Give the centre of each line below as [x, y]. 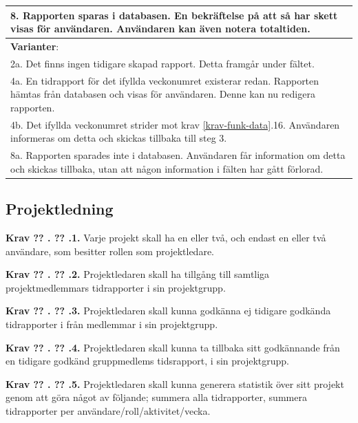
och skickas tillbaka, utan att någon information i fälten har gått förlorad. [167, 168]
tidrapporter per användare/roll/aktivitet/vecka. [108, 410]
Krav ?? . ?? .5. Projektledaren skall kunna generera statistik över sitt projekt [175, 383]
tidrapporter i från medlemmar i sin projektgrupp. [112, 324]
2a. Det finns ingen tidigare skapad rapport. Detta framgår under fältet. [162, 63]
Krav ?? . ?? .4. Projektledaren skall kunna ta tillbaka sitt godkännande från [173, 347]
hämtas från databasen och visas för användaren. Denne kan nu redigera [163, 94]
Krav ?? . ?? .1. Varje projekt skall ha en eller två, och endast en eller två [166, 237]
